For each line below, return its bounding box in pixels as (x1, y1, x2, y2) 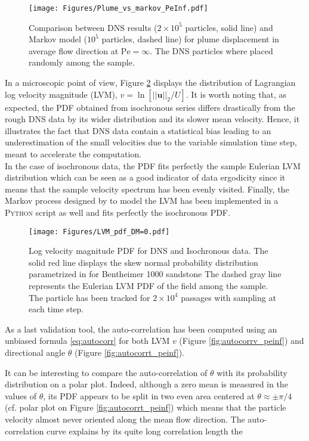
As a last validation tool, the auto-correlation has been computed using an (5, 322, 277, 335)
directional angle (5, 346, 66, 358)
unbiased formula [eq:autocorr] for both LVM (5, 334, 170, 347)
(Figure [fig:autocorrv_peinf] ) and (179, 334, 304, 347)
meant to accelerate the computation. (5, 148, 142, 160)
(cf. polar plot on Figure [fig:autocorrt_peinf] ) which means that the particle (5, 401, 286, 414)
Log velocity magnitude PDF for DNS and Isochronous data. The (29, 244, 268, 257)
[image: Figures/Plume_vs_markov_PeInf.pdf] (29, 4, 208, 13)
